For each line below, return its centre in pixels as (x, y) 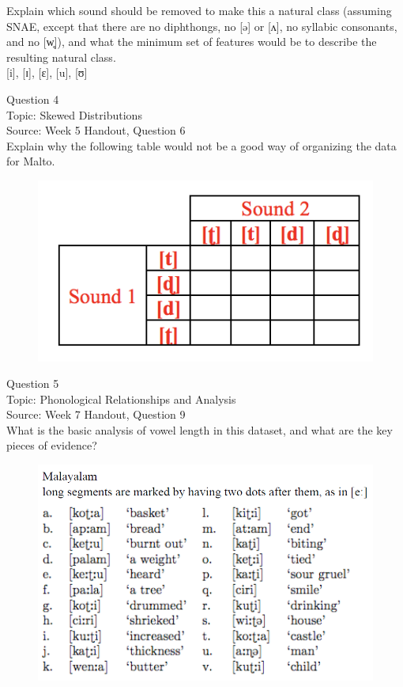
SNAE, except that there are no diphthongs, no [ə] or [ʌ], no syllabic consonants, (202, 26)
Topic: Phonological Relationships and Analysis (121, 399)
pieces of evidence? (52, 445)
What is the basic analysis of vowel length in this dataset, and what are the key (200, 429)
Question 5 (33, 383)
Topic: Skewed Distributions (74, 114)
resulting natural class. (61, 57)
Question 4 (33, 99)
